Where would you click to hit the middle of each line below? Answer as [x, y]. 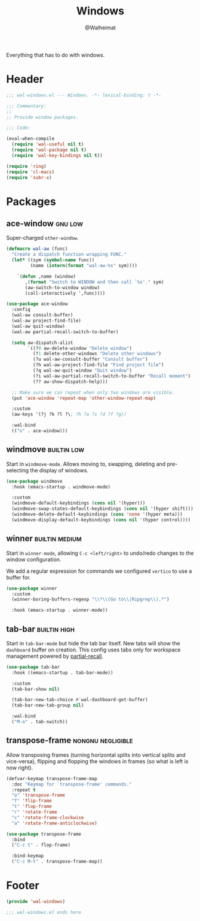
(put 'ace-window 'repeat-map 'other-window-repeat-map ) [84, 398]
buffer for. [19, 577]
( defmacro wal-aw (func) [37, 249]
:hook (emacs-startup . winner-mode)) [60, 610]
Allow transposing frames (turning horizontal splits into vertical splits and [96, 755]
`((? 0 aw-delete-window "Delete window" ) [80, 348]
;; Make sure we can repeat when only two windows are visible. [93, 392]
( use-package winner [32, 588]
